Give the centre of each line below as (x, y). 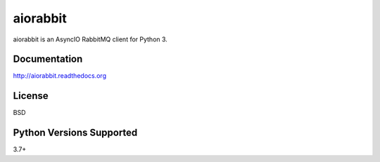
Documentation (48, 59)
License (31, 96)
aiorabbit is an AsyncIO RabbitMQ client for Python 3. (90, 39)
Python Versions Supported (75, 133)
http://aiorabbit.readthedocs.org (60, 76)
